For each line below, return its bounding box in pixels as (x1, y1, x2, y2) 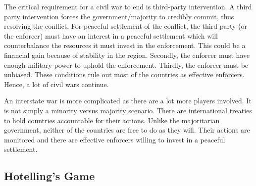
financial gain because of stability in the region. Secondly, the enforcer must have (4, 49, 250, 60)
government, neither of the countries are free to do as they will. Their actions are (4, 125, 250, 135)
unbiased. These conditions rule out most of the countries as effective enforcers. (4, 69, 245, 80)
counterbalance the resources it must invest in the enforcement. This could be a (4, 40, 246, 50)
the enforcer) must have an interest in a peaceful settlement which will (4, 30, 218, 41)
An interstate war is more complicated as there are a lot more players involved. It (4, 95, 252, 106)
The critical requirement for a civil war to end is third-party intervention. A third (4, 1, 252, 11)
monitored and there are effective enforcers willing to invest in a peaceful (4, 134, 225, 144)
